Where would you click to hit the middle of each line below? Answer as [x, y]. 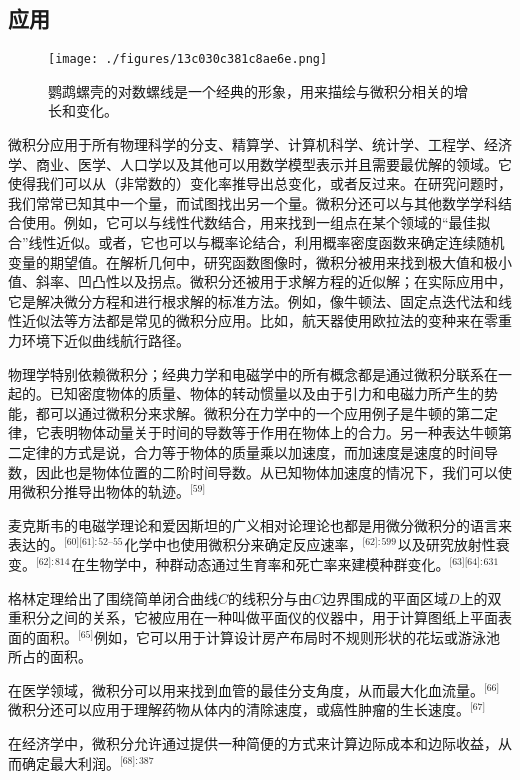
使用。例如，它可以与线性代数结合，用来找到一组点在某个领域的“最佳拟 [256, 222]
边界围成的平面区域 [385, 597]
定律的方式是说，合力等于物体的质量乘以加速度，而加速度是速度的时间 [252, 451]
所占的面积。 [50, 656]
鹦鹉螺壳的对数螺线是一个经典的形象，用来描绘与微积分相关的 [251, 90]
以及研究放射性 [446, 544]
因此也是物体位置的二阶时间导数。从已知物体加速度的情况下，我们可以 [266, 471]
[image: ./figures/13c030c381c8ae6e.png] [188, 59]
